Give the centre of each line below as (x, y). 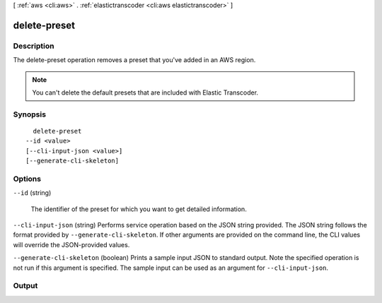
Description (34, 46)
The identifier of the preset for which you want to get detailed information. (139, 209)
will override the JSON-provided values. (71, 244)
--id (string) (32, 193)
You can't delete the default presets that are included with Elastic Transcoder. (145, 93)
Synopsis (29, 114)
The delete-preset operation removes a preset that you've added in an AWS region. (134, 60)
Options (27, 179)
